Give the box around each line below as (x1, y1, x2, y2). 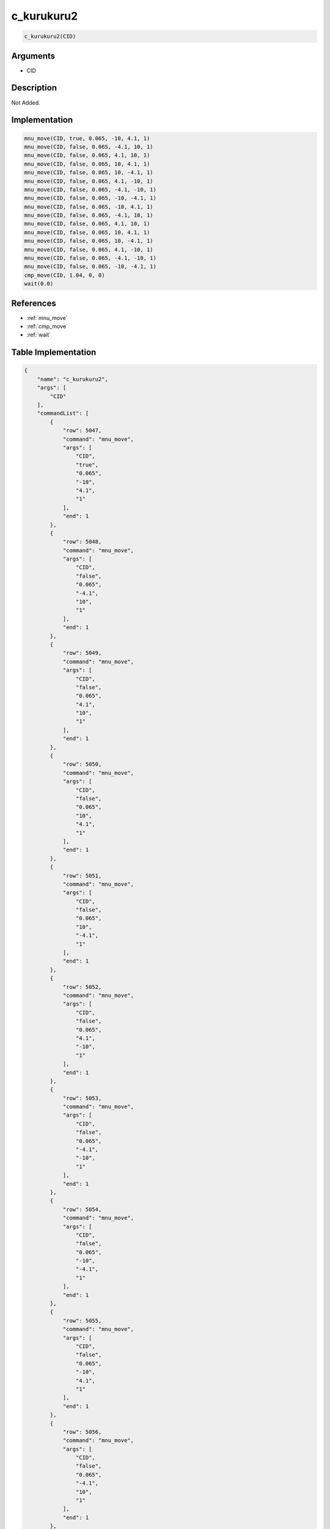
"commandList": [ (37, 410, 89, 417)
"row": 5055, (62, 1317, 102, 1324)
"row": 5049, (62, 650, 102, 657)
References (11, 298, 56, 308)
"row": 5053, (62, 1095, 102, 1101)
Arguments (11, 51, 56, 61)
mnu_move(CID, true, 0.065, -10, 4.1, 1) (24, 135, 150, 142)
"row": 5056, (62, 1428, 102, 1435)
